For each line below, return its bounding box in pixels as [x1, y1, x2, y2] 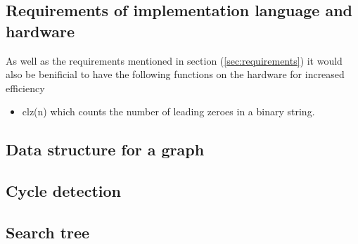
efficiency [6, 80, 45, 95]
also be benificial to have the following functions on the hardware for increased [6, 67, 345, 82]
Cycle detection [6, 180, 121, 202]
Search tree [6, 221, 90, 243]
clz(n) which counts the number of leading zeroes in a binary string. [22, 104, 315, 119]
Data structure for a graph [6, 139, 205, 160]
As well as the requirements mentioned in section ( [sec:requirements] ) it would [6, 53, 343, 68]
